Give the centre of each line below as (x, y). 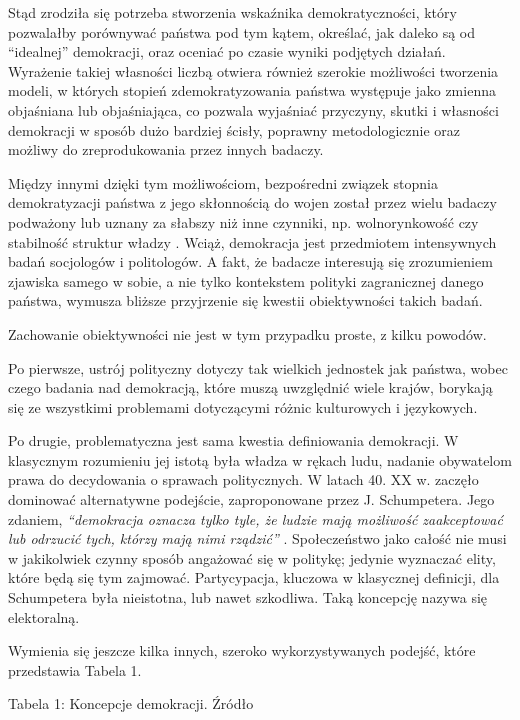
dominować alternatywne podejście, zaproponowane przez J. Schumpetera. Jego (251, 499)
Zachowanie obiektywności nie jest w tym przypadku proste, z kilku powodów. (247, 333)
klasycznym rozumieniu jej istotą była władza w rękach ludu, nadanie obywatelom (260, 459)
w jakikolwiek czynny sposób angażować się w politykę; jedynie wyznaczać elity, (252, 557)
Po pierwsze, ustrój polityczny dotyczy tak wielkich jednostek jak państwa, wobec (258, 367)
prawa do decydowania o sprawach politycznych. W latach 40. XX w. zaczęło (243, 479)
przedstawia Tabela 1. (75, 669)
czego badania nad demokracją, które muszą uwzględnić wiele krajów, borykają (250, 387)
